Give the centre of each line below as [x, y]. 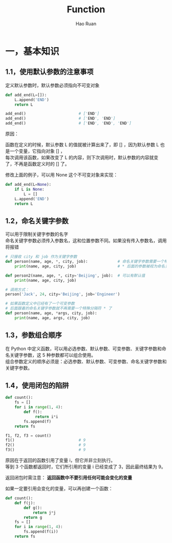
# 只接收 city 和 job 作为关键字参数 [41, 257]
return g [33, 517]
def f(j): [25, 503]
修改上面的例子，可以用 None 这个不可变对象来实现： [62, 175]
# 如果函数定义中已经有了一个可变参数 [40, 304]
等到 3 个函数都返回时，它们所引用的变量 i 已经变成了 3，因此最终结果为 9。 [85, 467]
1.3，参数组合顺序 [34, 335]
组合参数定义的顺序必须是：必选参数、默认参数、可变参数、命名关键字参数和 [86, 361]
